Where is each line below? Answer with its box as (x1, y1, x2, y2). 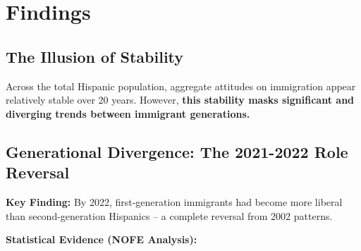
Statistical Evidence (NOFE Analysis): (6, 232, 197, 247)
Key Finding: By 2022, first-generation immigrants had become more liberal (6, 194, 343, 209)
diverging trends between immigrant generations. (6, 106, 250, 121)
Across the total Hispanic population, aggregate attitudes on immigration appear (6, 78, 356, 93)
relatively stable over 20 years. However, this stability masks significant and (6, 92, 355, 107)
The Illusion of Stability (6, 45, 184, 67)
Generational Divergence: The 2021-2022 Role (6, 140, 348, 162)
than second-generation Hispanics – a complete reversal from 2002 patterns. (6, 208, 333, 223)
